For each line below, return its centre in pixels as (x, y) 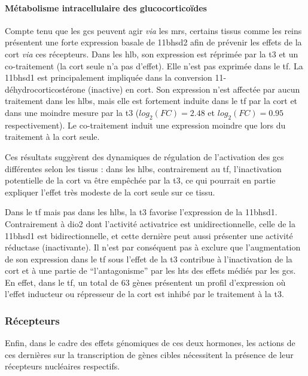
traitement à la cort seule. (52, 137)
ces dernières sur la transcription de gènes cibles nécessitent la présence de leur (149, 354)
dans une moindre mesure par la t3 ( (72, 112)
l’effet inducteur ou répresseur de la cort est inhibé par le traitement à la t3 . (144, 294)
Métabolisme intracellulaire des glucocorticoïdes (106, 7)
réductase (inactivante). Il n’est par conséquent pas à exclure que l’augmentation (153, 247)
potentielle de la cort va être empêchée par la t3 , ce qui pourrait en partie (140, 180)
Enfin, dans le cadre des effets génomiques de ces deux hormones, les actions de (150, 343)
